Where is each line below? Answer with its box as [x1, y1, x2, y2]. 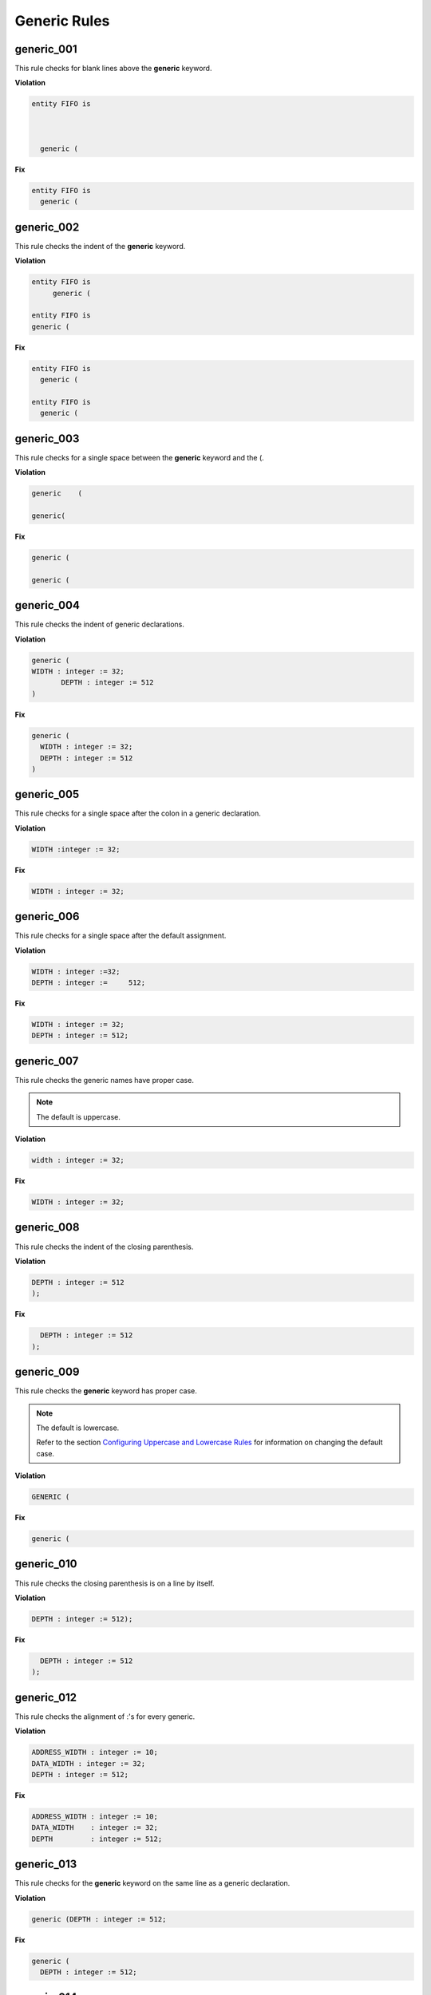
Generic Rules [14, 12, 110, 30]
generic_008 [14, 1221, 80, 1235]
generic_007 [14, 1054, 79, 1068]
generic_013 [14, 1858, 77, 1871]
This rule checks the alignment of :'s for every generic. [14, 1712, 196, 1721]
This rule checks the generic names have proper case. [14, 1075, 195, 1084]
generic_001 [14, 42, 77, 56]
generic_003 [14, 432, 80, 445]
